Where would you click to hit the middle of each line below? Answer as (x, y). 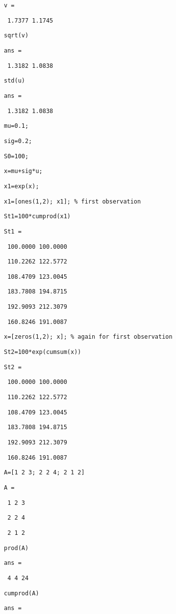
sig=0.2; (18, 141)
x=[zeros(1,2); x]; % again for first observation (88, 337)
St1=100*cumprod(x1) (38, 217)
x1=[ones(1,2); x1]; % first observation (73, 201)
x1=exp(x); (22, 186)
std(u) (14, 81)
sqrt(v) (16, 36)
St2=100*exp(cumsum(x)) (43, 352)
